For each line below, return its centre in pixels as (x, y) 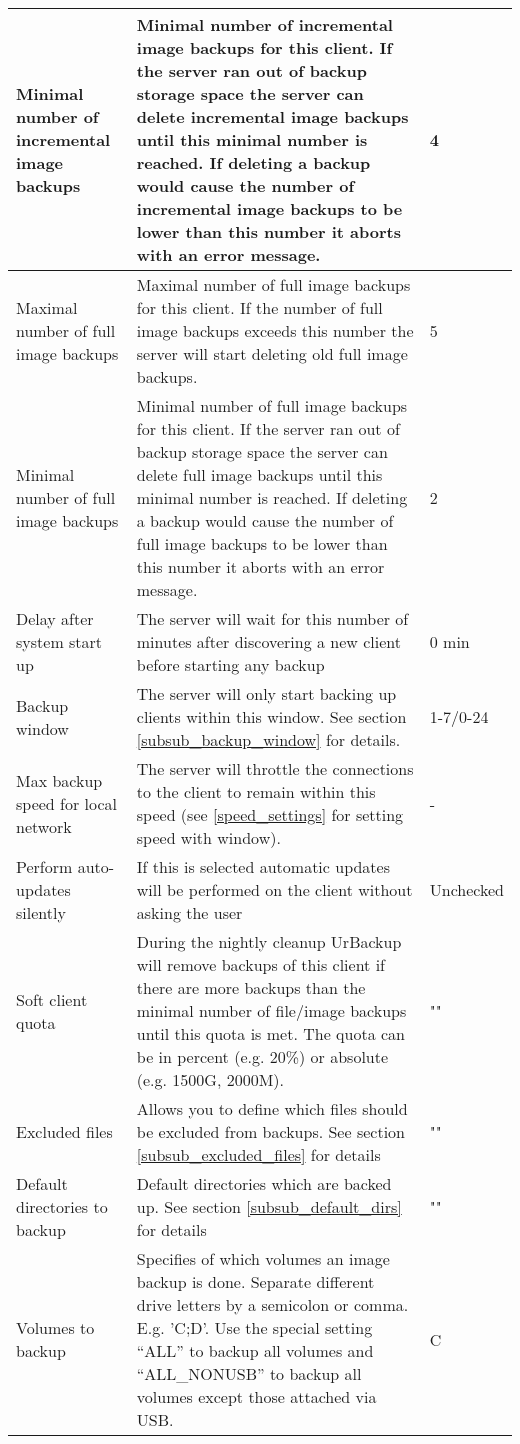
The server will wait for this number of (272, 618)
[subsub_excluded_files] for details (258, 1154)
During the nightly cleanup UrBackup (269, 941)
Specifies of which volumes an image (263, 1258)
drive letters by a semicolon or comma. (272, 1304)
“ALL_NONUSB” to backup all (249, 1373)
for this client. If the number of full (259, 307)
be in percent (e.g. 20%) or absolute (262, 1056)
